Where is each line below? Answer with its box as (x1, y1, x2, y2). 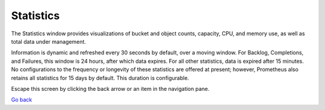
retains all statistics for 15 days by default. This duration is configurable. (11, 74, 190, 81)
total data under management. (11, 38, 87, 45)
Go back (11, 96, 32, 103)
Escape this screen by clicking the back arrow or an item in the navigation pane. (11, 85, 210, 92)
